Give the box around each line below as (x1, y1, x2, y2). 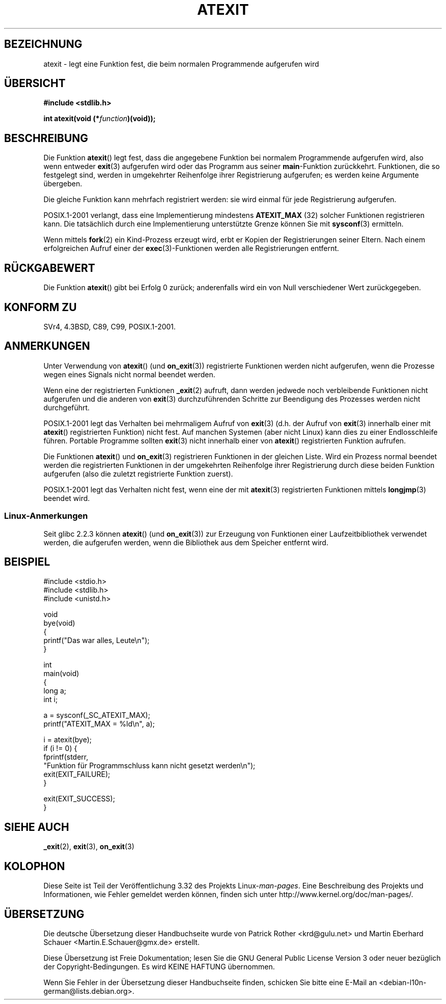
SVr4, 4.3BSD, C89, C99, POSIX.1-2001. (43, 322, 176, 331)
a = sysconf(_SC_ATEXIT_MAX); (43, 711, 150, 720)
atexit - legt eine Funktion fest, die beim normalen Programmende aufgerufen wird (43, 59, 319, 68)
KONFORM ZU (4, 300, 77, 314)
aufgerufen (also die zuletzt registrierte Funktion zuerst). (43, 469, 233, 478)
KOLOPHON (4, 859, 65, 873)
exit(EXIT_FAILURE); (43, 770, 110, 779)
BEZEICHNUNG (4, 38, 82, 51)
